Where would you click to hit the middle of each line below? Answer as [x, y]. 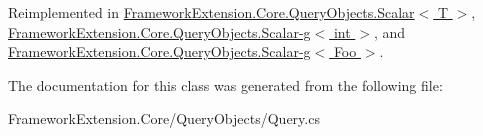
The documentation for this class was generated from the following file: [225, 84]
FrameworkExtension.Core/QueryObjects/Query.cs [164, 118]
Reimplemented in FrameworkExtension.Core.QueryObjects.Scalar [211, 12]
